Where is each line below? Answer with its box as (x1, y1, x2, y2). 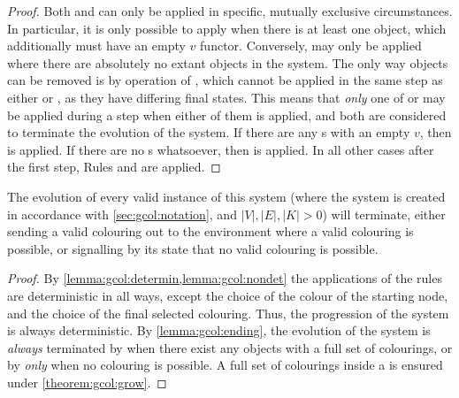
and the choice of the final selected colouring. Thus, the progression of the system (7, 303, 449, 322)
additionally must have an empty (7, 36, 186, 55)
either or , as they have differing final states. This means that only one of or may (7, 88, 446, 106)
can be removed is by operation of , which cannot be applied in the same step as (7, 71, 443, 89)
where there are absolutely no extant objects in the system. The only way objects (7, 53, 448, 72)
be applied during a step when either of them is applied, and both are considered (7, 105, 447, 124)
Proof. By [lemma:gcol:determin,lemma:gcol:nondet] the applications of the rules (7, 269, 442, 287)
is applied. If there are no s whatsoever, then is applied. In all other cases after (7, 140, 434, 158)
